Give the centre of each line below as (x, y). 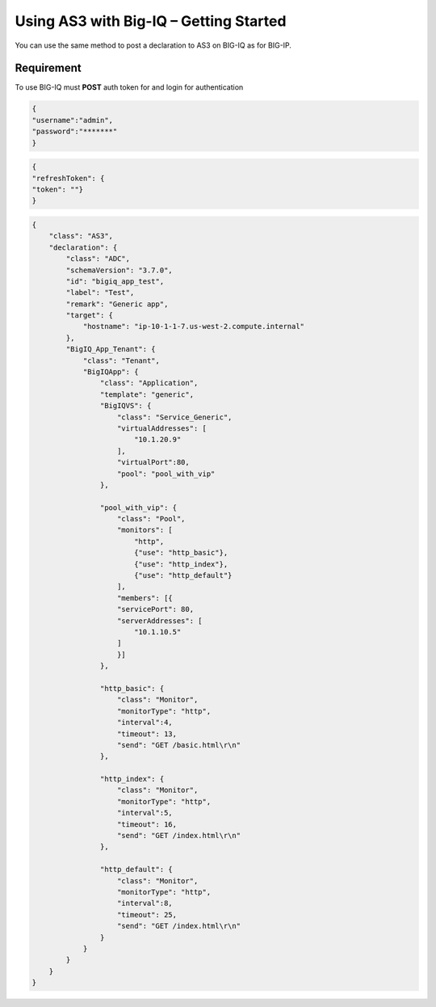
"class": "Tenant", (122, 360)
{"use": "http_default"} (183, 575)
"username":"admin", (72, 120)
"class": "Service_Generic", (175, 417)
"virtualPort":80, (153, 462)
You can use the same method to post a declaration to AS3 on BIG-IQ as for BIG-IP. (153, 45)
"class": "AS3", (81, 236)
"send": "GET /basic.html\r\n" (179, 745)
